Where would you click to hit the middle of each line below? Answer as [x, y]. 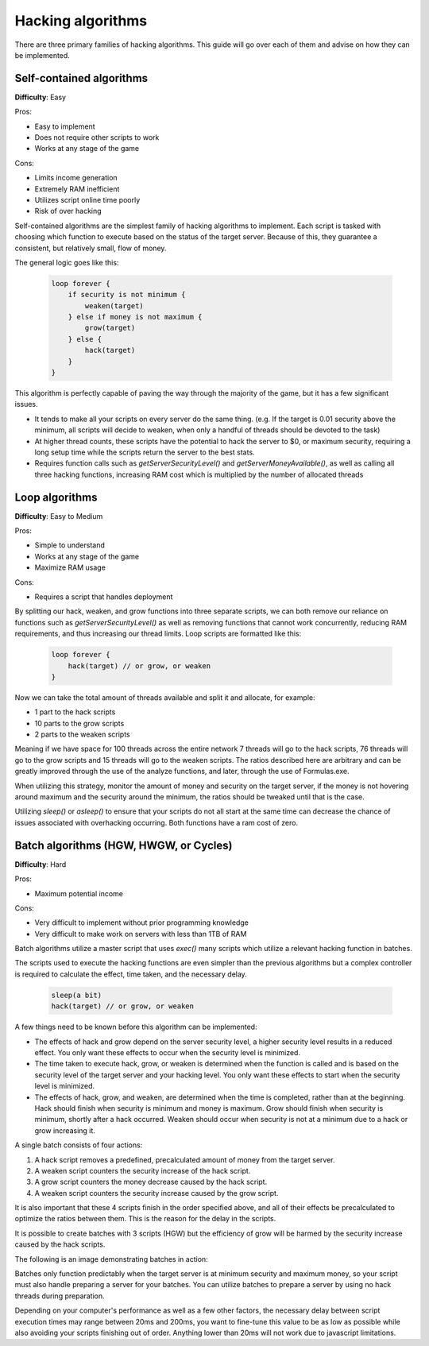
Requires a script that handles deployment [104, 597]
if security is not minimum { [127, 295]
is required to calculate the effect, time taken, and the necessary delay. [131, 974]
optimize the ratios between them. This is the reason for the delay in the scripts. [145, 1219]
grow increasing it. [65, 1130]
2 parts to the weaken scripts [82, 734]
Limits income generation [76, 178]
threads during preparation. [60, 1296]
